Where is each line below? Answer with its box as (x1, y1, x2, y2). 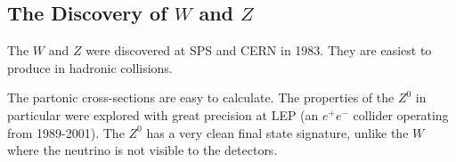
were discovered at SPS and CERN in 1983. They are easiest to (85, 41, 432, 60)
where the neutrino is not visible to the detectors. (7, 141, 278, 159)
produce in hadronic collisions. (7, 58, 173, 77)
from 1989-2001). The (7, 123, 125, 142)
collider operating (353, 105, 449, 124)
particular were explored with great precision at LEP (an (7, 105, 319, 124)
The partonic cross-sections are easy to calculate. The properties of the (7, 88, 395, 107)
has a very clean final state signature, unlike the (146, 123, 409, 142)
